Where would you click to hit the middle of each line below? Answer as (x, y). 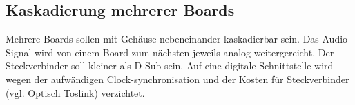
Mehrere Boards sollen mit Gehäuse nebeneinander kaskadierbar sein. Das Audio (177, 39)
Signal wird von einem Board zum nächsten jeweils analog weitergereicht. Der (170, 52)
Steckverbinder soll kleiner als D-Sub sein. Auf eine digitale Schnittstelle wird (170, 66)
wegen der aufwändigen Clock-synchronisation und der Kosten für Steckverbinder (177, 79)
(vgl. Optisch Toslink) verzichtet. (75, 92)
